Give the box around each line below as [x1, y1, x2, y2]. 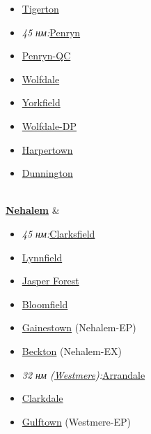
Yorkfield [22, 95, 61, 110]
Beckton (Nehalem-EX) [22, 343, 122, 358]
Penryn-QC [22, 48, 71, 63]
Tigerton [22, 1, 59, 15]
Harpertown [22, 142, 73, 157]
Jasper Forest [22, 273, 79, 288]
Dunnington [22, 166, 73, 180]
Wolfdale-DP [22, 118, 77, 133]
